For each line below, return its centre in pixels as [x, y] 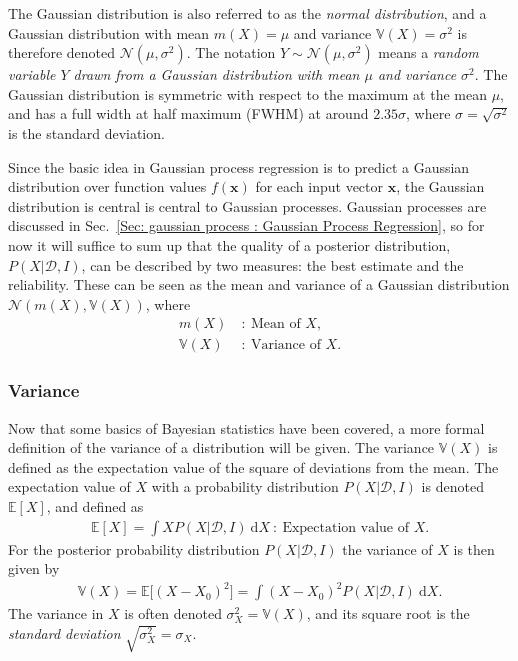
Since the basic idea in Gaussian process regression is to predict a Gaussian [239, 166]
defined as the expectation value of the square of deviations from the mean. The [253, 466]
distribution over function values [107, 186]
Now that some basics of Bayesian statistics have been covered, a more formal [246, 427]
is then [474, 548]
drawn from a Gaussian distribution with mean [216, 74]
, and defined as [95, 505]
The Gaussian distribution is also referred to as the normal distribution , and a [247, 13]
